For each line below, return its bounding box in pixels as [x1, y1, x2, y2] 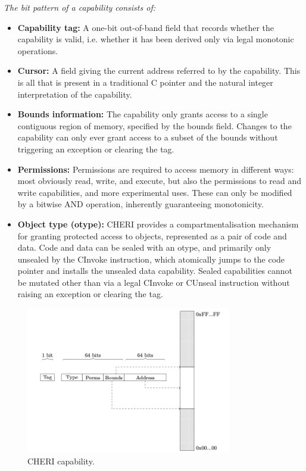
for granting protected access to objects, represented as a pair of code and [17, 229, 287, 242]
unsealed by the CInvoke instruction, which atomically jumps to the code [17, 252, 285, 265]
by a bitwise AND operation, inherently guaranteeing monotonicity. [17, 198, 264, 210]
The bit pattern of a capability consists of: [4, 1, 155, 13]
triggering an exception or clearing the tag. [17, 142, 174, 155]
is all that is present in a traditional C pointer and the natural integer [17, 76, 273, 88]
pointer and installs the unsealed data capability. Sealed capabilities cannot [17, 264, 293, 277]
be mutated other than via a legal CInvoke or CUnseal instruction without [17, 276, 290, 288]
